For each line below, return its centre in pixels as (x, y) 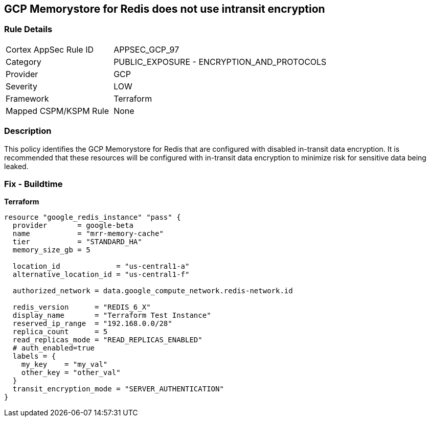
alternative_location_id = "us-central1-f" (101, 275)
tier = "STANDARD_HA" (77, 242)
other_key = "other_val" (71, 373)
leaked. (16, 166)
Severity (21, 86)
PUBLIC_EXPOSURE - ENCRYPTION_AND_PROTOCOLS (220, 62)
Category (24, 62)
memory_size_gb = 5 (51, 250)
